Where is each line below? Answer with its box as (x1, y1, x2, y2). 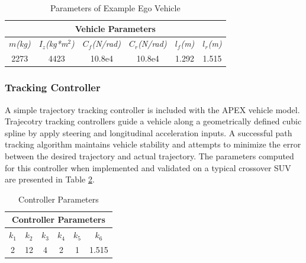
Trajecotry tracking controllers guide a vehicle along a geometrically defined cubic (5, 115, 302, 127)
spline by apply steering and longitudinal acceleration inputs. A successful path (5, 126, 292, 139)
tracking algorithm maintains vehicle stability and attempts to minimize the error (5, 138, 301, 150)
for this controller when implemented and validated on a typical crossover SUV (5, 161, 291, 174)
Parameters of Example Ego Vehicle (50, 2, 181, 14)
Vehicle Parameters (75, 22, 156, 34)
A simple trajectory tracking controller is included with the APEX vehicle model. (5, 103, 300, 116)
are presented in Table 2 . (5, 173, 95, 185)
